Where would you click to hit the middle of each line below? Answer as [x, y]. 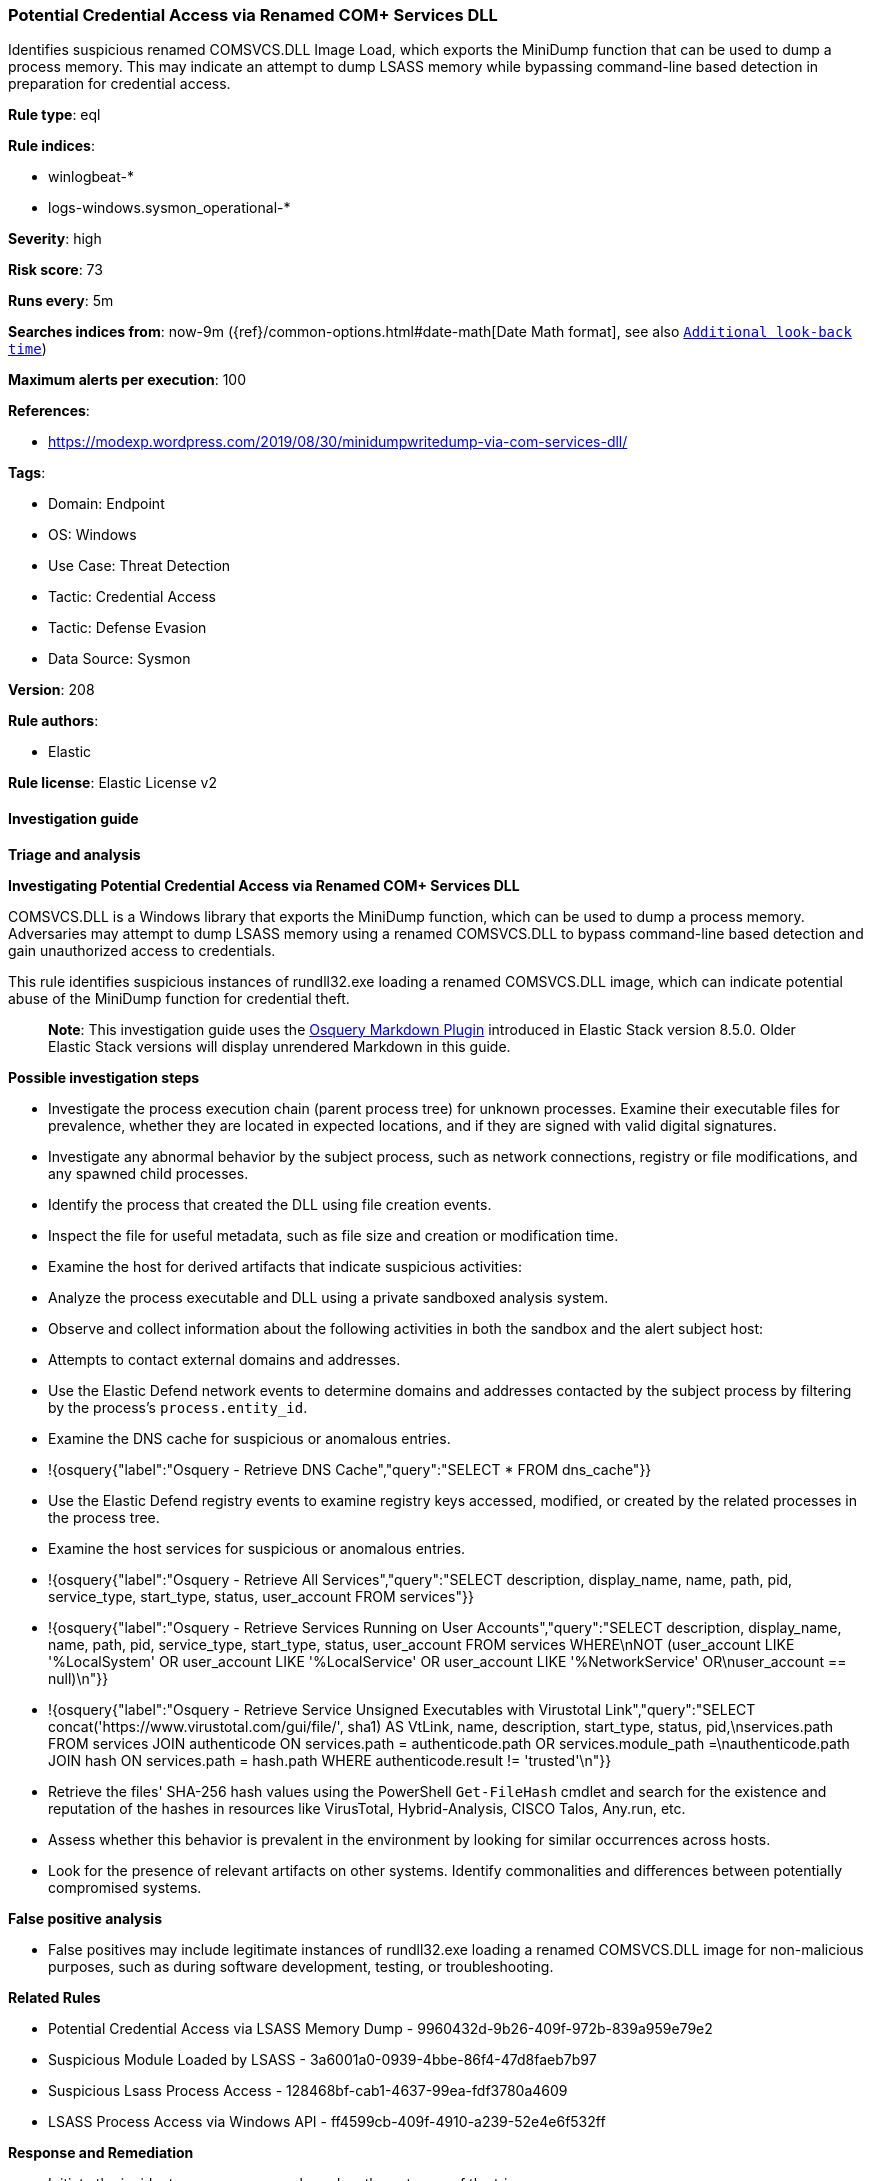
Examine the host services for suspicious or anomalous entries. [257, 1548]
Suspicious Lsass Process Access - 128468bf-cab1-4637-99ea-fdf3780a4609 [308, 2090]
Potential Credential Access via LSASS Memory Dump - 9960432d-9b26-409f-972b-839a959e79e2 [380, 2028]
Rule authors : [53, 721]
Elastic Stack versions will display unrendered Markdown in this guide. [279, 1046]
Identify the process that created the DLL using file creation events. [270, 1204]
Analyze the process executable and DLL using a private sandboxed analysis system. [328, 1297]
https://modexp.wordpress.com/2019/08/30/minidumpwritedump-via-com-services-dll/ [338, 442]
